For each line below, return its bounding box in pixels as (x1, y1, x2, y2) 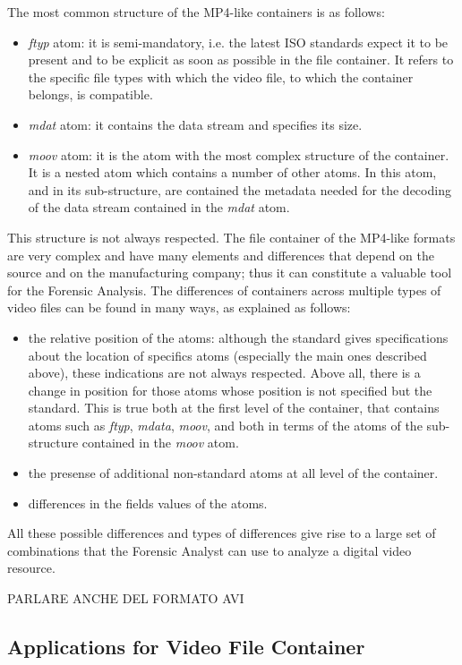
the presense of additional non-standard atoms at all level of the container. (28, 464, 439, 482)
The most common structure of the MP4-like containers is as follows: (7, 3, 385, 21)
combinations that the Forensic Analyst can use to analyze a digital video (7, 541, 412, 559)
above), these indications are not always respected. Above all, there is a (28, 363, 421, 382)
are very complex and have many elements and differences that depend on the (7, 245, 435, 264)
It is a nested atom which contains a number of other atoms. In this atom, (28, 163, 437, 182)
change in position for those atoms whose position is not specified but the (28, 380, 432, 399)
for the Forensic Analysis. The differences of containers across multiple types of (7, 280, 441, 299)
